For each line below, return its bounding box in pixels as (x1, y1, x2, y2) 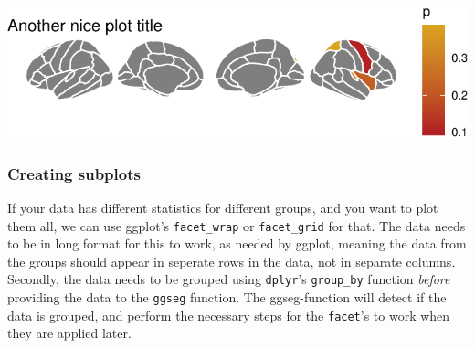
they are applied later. (7, 323, 132, 343)
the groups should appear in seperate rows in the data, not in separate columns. (7, 251, 456, 270)
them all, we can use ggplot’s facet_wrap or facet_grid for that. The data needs (7, 216, 466, 235)
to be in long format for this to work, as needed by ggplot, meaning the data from (7, 234, 467, 253)
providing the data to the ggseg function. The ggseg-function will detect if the (7, 288, 447, 307)
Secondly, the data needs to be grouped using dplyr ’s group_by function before (7, 269, 450, 289)
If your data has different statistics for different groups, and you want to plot (7, 197, 438, 216)
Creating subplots (7, 162, 141, 185)
